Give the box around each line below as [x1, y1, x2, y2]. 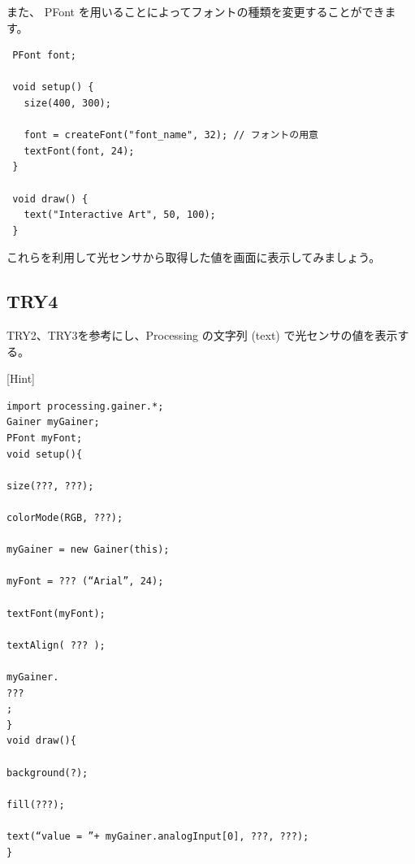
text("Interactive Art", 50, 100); [24, 209, 216, 221]
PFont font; [12, 50, 76, 62]
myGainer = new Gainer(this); [6, 544, 170, 556]
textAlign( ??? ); [6, 639, 106, 651]
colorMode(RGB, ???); [6, 512, 123, 524]
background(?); [6, 766, 89, 779]
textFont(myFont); [6, 607, 106, 619]
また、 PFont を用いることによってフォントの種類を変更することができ [6, 3, 385, 20]
